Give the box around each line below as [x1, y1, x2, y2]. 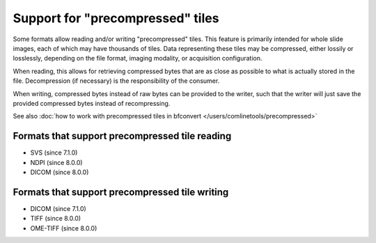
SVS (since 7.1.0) [30, 148, 78, 157]
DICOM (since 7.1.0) [30, 204, 86, 212]
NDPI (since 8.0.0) [30, 158, 83, 166]
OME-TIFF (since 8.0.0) [30, 224, 97, 233]
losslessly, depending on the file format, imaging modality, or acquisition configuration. [13, 54, 263, 63]
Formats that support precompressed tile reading [13, 130, 232, 142]
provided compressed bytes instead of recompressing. [13, 99, 171, 107]
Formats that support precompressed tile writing [13, 186, 229, 198]
